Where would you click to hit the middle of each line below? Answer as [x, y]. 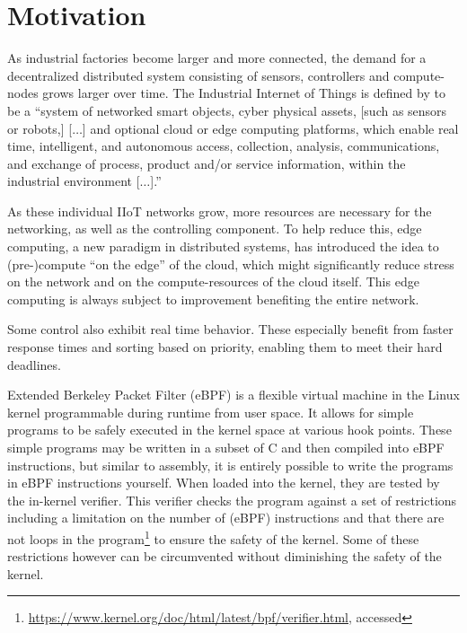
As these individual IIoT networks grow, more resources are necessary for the [220, 211]
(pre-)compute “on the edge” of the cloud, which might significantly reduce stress [231, 264]
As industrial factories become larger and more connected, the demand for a [217, 58]
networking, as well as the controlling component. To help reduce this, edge [215, 229]
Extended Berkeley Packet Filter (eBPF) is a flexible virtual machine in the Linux [233, 395]
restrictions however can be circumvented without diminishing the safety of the [225, 556]
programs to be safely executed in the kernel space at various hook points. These [229, 430]
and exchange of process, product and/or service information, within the [207, 163]
